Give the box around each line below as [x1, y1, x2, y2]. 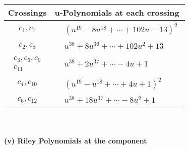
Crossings [8, 7, 47, 18]
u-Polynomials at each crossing [54, 7, 179, 18]
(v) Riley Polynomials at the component [4, 135, 147, 145]
